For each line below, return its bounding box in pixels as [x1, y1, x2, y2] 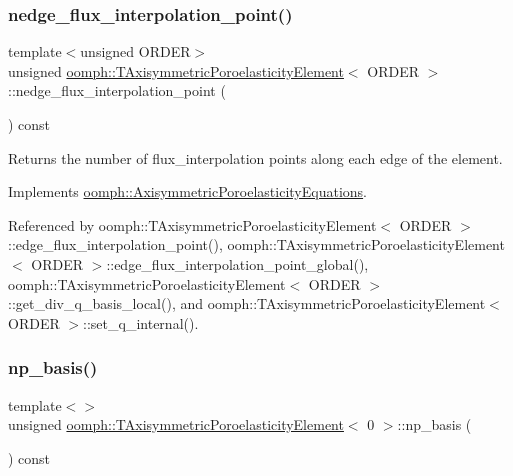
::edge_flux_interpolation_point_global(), [106, 253, 369, 274]
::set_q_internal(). [83, 312, 199, 333]
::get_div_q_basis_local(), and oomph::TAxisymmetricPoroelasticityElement [8, 293, 486, 314]
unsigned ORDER [80, 41, 191, 62]
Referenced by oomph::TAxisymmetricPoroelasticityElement [8, 214, 377, 235]
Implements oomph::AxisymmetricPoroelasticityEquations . [8, 181, 367, 202]
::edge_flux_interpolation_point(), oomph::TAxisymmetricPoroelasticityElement [8, 234, 505, 255]
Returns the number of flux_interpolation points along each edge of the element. [8, 147, 503, 168]
